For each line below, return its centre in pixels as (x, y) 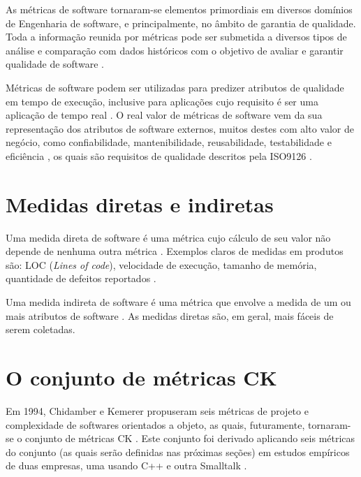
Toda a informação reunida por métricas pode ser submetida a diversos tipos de (176, 37)
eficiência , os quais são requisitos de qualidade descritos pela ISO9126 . (159, 155)
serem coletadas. (40, 329)
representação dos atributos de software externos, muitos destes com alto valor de (180, 128)
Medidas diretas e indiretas (140, 204)
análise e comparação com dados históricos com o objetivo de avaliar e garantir (175, 50)
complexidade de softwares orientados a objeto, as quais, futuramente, (155, 424)
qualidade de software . (55, 64)
